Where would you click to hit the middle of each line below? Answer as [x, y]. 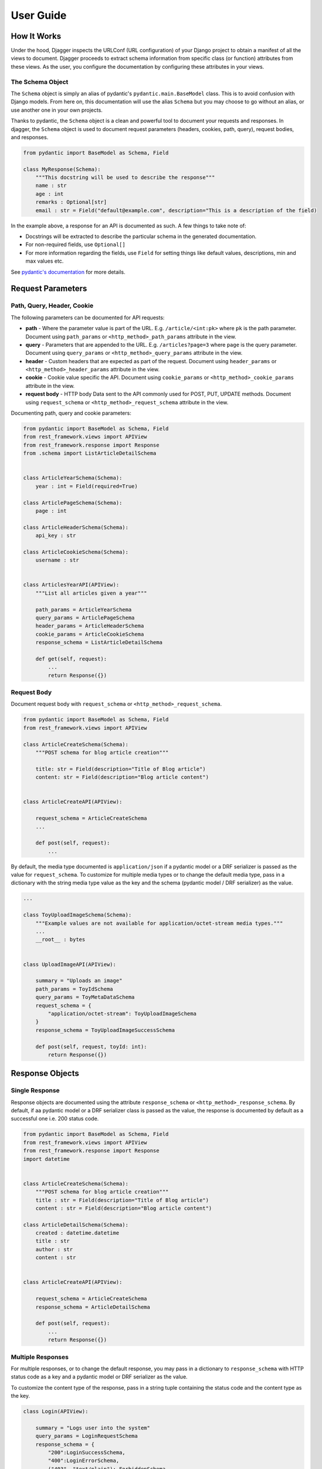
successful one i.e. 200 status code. [55, 1119]
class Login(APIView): [56, 1411]
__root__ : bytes [60, 940]
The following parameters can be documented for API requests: [88, 317]
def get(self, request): [71, 659]
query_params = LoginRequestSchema [87, 1436]
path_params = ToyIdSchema [74, 989]
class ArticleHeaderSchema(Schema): [76, 527]
